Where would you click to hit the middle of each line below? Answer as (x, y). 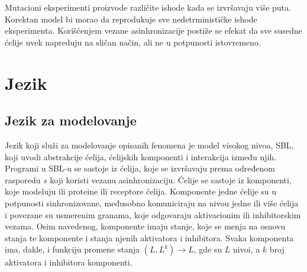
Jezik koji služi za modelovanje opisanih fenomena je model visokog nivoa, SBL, (149, 145)
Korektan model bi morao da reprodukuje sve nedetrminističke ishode (131, 19)
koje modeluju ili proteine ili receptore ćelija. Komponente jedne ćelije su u (141, 191)
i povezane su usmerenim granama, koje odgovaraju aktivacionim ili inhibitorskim (153, 214)
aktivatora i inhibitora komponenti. (69, 262)
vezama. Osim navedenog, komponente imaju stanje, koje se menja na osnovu (145, 226)
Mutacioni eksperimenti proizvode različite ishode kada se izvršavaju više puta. (148, 7)
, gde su (208, 249)
